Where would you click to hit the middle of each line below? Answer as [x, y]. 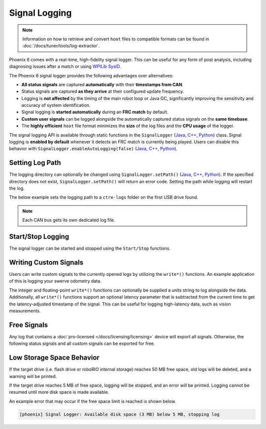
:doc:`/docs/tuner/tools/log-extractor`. [61, 46]
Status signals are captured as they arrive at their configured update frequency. [103, 92]
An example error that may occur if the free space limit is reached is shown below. [93, 401]
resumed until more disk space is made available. [59, 392]
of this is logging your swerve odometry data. [55, 281]
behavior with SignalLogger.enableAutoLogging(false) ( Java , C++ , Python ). [93, 149]
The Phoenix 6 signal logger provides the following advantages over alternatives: [91, 75]
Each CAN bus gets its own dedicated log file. [69, 220]
